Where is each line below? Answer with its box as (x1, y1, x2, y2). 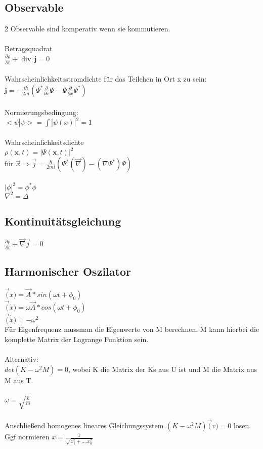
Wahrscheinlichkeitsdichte (5, 137, 84, 147)
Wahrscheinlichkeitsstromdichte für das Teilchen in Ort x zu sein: (5, 73, 207, 84)
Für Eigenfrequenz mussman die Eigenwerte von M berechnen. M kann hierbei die (5, 324, 259, 334)
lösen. (233, 420, 251, 431)
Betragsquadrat (5, 43, 53, 54)
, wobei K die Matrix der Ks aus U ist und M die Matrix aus (68, 363, 257, 374)
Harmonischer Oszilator (5, 263, 131, 279)
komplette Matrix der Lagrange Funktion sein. (5, 333, 149, 344)
